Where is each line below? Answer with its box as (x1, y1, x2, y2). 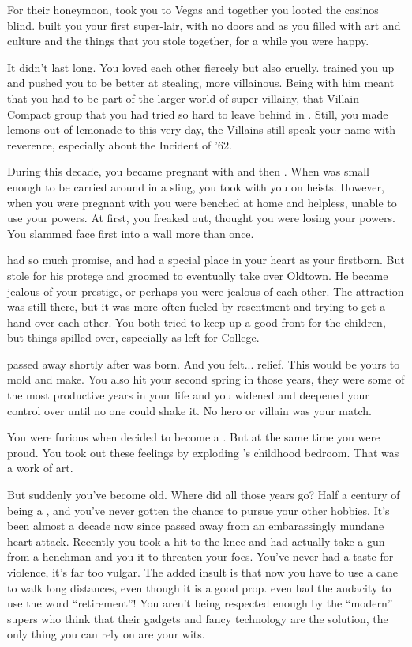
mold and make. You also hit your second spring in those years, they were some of (7, 371, 405, 388)
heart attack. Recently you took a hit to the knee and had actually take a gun (7, 532, 385, 549)
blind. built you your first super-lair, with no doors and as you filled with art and (7, 17, 401, 33)
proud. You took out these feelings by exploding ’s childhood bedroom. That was (7, 444, 399, 460)
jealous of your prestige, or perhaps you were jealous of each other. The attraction (7, 282, 404, 299)
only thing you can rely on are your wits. (7, 626, 205, 642)
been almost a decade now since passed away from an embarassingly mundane (7, 517, 384, 534)
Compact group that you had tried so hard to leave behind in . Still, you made (7, 105, 388, 122)
